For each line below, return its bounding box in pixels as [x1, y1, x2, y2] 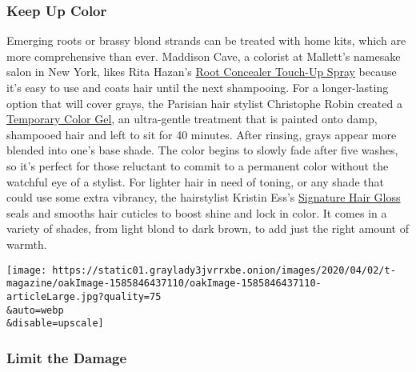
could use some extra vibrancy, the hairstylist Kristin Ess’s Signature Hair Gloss [6, 189, 401, 206]
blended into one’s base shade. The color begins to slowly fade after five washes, [6, 142, 398, 158]
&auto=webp [6, 304, 64, 316]
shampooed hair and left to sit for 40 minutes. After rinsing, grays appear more [6, 126, 397, 142]
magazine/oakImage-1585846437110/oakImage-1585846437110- [6, 278, 322, 290]
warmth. [6, 235, 47, 252]
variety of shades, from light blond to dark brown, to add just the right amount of [6, 220, 409, 237]
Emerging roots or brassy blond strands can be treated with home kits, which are [6, 32, 406, 49]
